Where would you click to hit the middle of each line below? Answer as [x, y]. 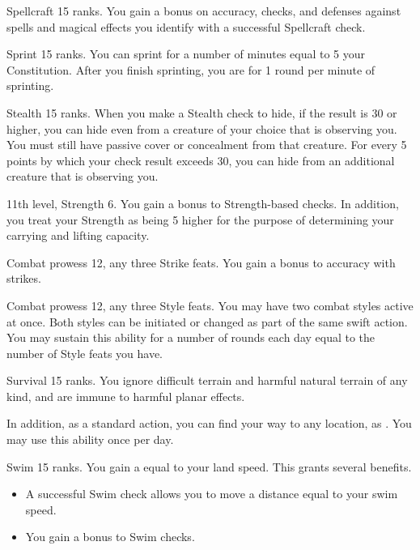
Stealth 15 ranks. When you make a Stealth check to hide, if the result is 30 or [202, 112]
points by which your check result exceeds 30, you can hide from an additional [201, 160]
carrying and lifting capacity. [78, 235]
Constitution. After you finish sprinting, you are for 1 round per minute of [191, 69]
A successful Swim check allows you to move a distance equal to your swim [212, 494]
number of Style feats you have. [85, 353]
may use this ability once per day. [90, 439]
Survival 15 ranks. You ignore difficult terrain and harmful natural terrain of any [207, 380]
